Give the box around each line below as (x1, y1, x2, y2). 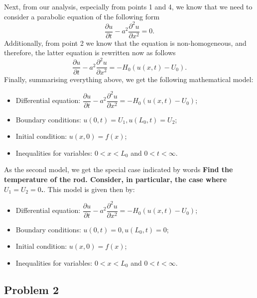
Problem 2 (4, 282, 59, 297)
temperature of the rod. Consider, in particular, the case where (4, 174, 227, 185)
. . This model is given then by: (41, 184, 135, 194)
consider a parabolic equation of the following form (4, 11, 160, 21)
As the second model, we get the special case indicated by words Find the (4, 164, 233, 175)
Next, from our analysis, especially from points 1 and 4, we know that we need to (4, 1, 253, 11)
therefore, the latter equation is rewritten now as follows (4, 47, 176, 58)
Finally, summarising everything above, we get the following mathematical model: (4, 74, 254, 84)
